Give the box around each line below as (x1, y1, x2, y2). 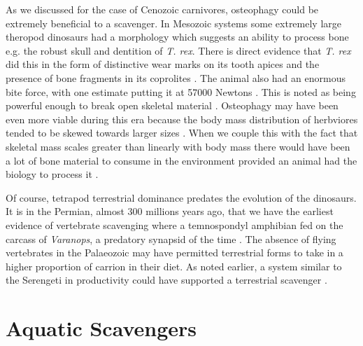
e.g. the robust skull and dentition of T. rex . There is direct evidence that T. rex (6, 43, 351, 57)
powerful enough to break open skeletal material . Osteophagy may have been (6, 98, 339, 113)
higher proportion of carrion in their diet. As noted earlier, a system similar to (6, 258, 342, 273)
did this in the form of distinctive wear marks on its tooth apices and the (6, 57, 320, 71)
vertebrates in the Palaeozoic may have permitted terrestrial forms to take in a (6, 245, 343, 260)
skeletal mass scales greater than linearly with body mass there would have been (6, 139, 350, 153)
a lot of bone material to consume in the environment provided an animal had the (6, 153, 357, 167)
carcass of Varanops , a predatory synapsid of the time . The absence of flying (6, 231, 336, 246)
